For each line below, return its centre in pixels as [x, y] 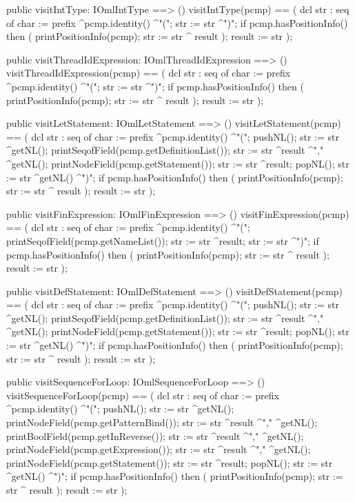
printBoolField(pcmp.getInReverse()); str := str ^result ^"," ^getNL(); [155, 435]
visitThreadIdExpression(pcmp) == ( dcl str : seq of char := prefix [149, 73]
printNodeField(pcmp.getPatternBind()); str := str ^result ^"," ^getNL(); [162, 422]
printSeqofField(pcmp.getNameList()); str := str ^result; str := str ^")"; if [163, 240]
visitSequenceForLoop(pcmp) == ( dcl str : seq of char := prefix [143, 395]
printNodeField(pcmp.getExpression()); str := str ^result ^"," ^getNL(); [159, 449]
